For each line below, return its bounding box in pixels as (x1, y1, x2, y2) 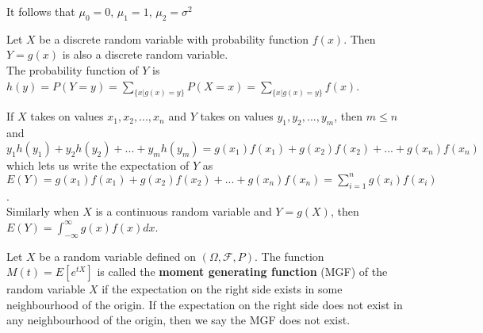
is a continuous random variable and (95, 203, 272, 220)
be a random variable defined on (39, 247, 196, 264)
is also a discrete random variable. (62, 46, 228, 63)
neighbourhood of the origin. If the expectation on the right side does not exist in (6, 296, 403, 312)
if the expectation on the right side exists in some (102, 281, 343, 297)
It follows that (6, 3, 75, 19)
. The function (255, 247, 324, 264)
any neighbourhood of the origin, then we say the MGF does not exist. (6, 312, 351, 328)
